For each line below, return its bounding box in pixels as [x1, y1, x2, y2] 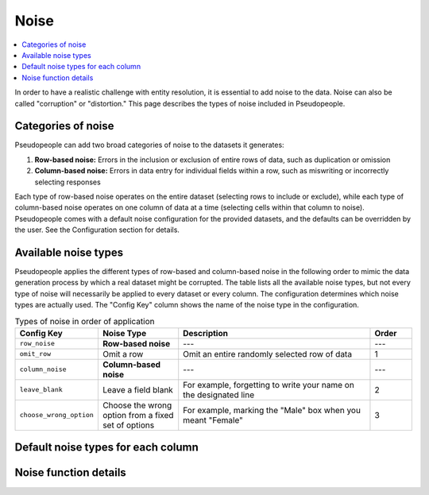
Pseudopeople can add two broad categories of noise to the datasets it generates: [14, 140, 285, 150]
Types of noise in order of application [14, 315, 155, 327]
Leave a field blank [102, 384, 174, 395]
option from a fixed [102, 409, 174, 420]
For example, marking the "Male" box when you [183, 404, 361, 416]
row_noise [19, 339, 56, 348]
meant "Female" [183, 414, 244, 425]
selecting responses [34, 177, 101, 187]
